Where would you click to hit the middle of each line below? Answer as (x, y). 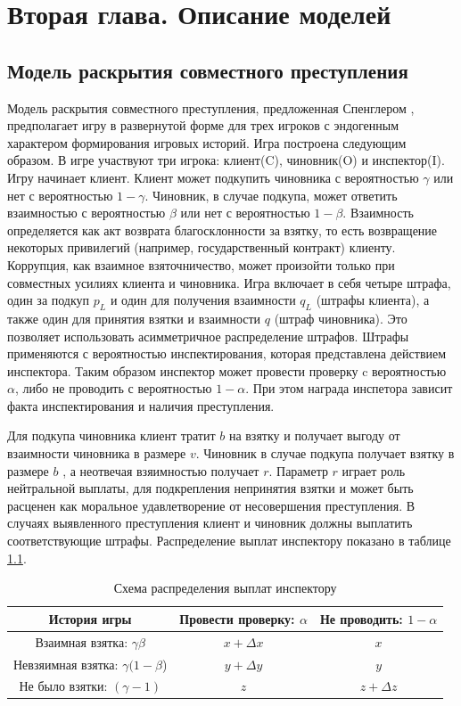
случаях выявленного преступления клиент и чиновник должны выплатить (210, 523)
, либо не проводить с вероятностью (113, 388)
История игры (90, 618)
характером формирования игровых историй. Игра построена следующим (207, 142)
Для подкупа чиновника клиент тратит (111, 435)
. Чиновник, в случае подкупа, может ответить (271, 195)
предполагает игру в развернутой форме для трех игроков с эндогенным (203, 125)
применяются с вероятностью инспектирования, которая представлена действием (227, 353)
